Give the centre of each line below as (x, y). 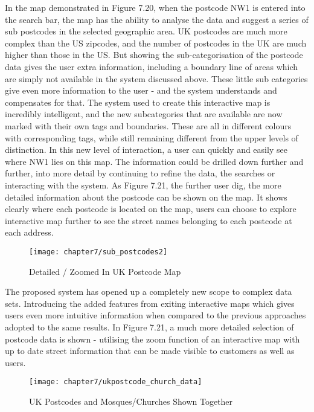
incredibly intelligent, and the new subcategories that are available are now (144, 114)
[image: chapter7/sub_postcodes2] (98, 252)
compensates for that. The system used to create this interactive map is (138, 102)
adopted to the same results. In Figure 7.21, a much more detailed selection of (149, 327)
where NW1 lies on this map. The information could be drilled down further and (154, 161)
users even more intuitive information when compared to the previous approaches (155, 315)
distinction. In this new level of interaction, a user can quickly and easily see (146, 150)
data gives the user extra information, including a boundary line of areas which (152, 66)
